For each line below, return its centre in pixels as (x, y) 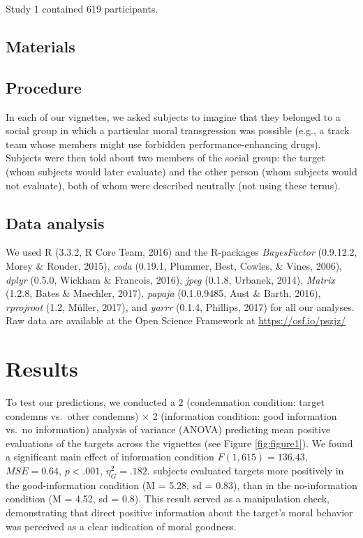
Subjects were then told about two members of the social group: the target (165, 158)
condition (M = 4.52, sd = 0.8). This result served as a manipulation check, (168, 499)
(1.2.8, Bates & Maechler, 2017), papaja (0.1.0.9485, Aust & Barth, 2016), (163, 293)
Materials (40, 46)
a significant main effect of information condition (110, 457)
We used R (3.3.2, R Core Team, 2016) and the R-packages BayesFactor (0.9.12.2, (181, 252)
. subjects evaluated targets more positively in (245, 470)
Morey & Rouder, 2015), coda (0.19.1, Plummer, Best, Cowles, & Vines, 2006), (174, 265)
